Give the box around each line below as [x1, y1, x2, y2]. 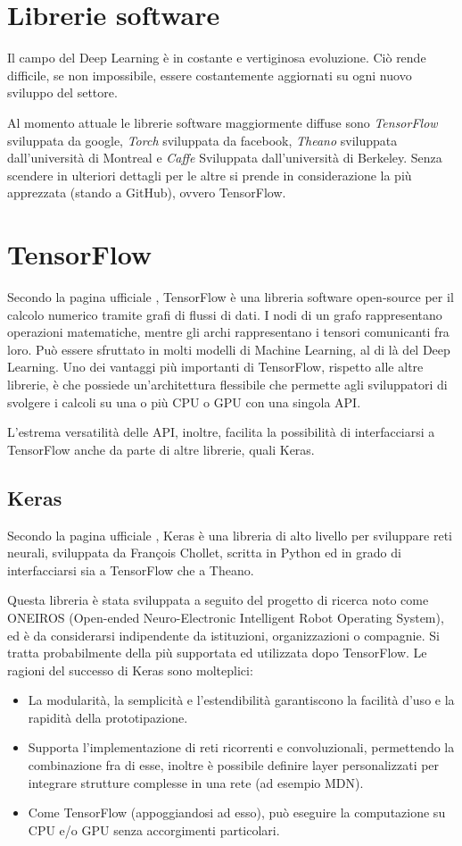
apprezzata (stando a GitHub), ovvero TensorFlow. [7, 183, 286, 202]
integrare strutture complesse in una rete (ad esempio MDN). [28, 773, 364, 792]
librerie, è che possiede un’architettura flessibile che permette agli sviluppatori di [7, 374, 448, 393]
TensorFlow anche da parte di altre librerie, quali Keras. [7, 440, 315, 458]
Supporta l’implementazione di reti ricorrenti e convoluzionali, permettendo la [28, 738, 455, 757]
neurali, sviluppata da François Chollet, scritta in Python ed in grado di [7, 543, 401, 562]
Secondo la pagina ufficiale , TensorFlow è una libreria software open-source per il [7, 288, 454, 306]
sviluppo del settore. [7, 83, 118, 102]
